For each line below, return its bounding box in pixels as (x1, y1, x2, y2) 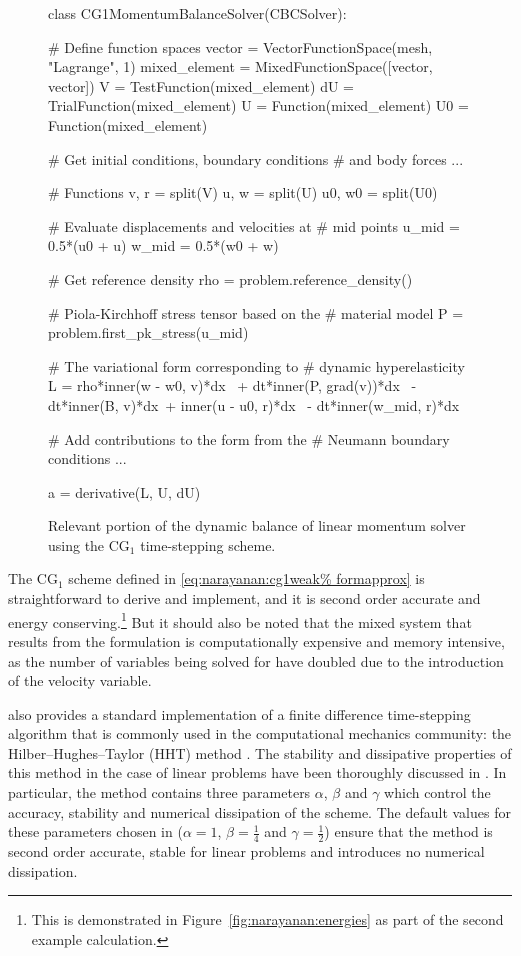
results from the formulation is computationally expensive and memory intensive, (8, 630, 505, 651)
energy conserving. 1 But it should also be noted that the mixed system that (8, 608, 472, 632)
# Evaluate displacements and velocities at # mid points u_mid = (48, 215, 460, 236)
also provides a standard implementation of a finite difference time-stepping (8, 703, 471, 724)
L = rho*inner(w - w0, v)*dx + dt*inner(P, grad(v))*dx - (48, 375, 417, 396)
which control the (384, 782, 491, 803)
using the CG (48, 534, 130, 555)
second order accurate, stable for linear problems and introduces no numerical (8, 841, 485, 862)
